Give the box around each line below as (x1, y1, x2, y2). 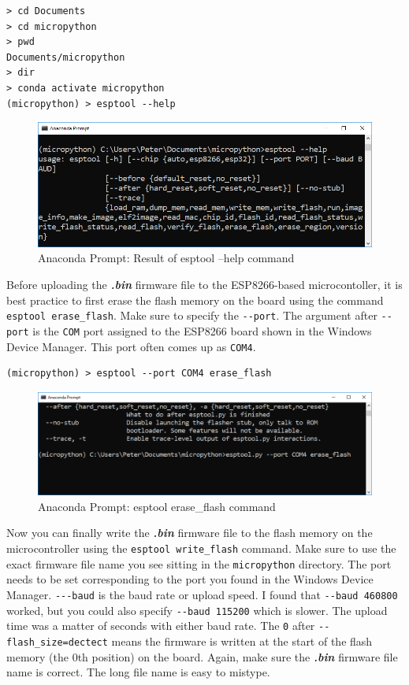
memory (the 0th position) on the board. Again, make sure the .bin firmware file (6, 648, 398, 665)
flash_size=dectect (6, 636, 108, 648)
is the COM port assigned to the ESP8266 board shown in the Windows (32, 322, 372, 339)
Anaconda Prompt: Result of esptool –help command (38, 250, 295, 266)
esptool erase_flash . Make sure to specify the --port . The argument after (6, 307, 377, 324)
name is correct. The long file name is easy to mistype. (6, 664, 270, 680)
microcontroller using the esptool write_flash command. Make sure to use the (6, 540, 396, 557)
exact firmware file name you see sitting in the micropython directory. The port (6, 555, 392, 572)
